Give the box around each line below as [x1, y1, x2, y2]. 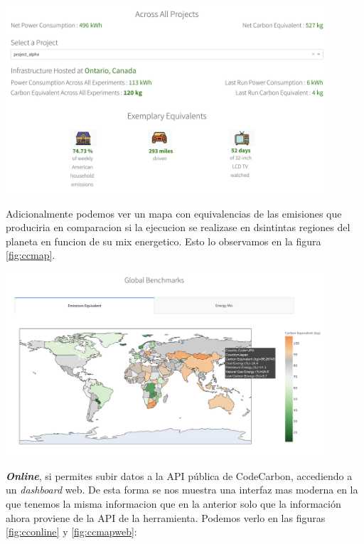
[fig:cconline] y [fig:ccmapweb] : [6, 524, 137, 539]
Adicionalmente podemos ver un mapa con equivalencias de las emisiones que [6, 206, 342, 220]
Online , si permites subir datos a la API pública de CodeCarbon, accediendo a [6, 468, 353, 483]
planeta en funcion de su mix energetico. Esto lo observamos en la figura [6, 233, 321, 248]
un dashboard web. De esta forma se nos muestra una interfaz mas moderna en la [6, 482, 358, 497]
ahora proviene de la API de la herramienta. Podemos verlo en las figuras [6, 510, 326, 525]
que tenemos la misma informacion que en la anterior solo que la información [6, 496, 341, 511]
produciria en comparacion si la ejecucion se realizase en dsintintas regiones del [6, 220, 350, 235]
